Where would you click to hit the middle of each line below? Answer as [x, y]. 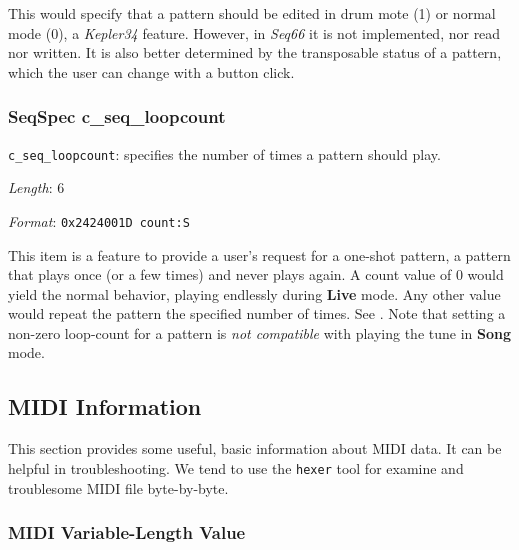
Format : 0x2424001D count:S [99, 220]
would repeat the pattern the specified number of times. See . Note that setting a [257, 313]
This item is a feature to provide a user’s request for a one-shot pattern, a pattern [259, 254]
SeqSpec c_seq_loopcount [117, 116]
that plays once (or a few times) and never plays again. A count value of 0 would [256, 274]
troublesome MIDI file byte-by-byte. [118, 487]
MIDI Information [105, 406]
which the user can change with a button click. [151, 71]
